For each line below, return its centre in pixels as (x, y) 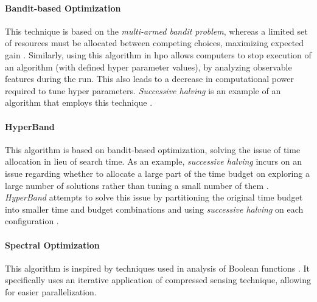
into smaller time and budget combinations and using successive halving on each (154, 209)
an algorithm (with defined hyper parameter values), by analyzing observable (148, 67)
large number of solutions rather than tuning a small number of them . (137, 185)
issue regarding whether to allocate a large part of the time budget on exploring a (157, 173)
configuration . (32, 221)
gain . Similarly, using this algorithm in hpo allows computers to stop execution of (158, 54)
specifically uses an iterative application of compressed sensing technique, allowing (158, 280)
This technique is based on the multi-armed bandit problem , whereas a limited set (156, 31)
